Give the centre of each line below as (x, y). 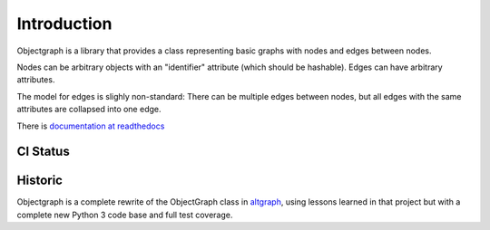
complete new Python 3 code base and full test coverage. (125, 215)
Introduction (64, 24)
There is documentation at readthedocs (91, 126)
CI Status (43, 152)
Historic (40, 181)
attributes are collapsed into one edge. (89, 110)
